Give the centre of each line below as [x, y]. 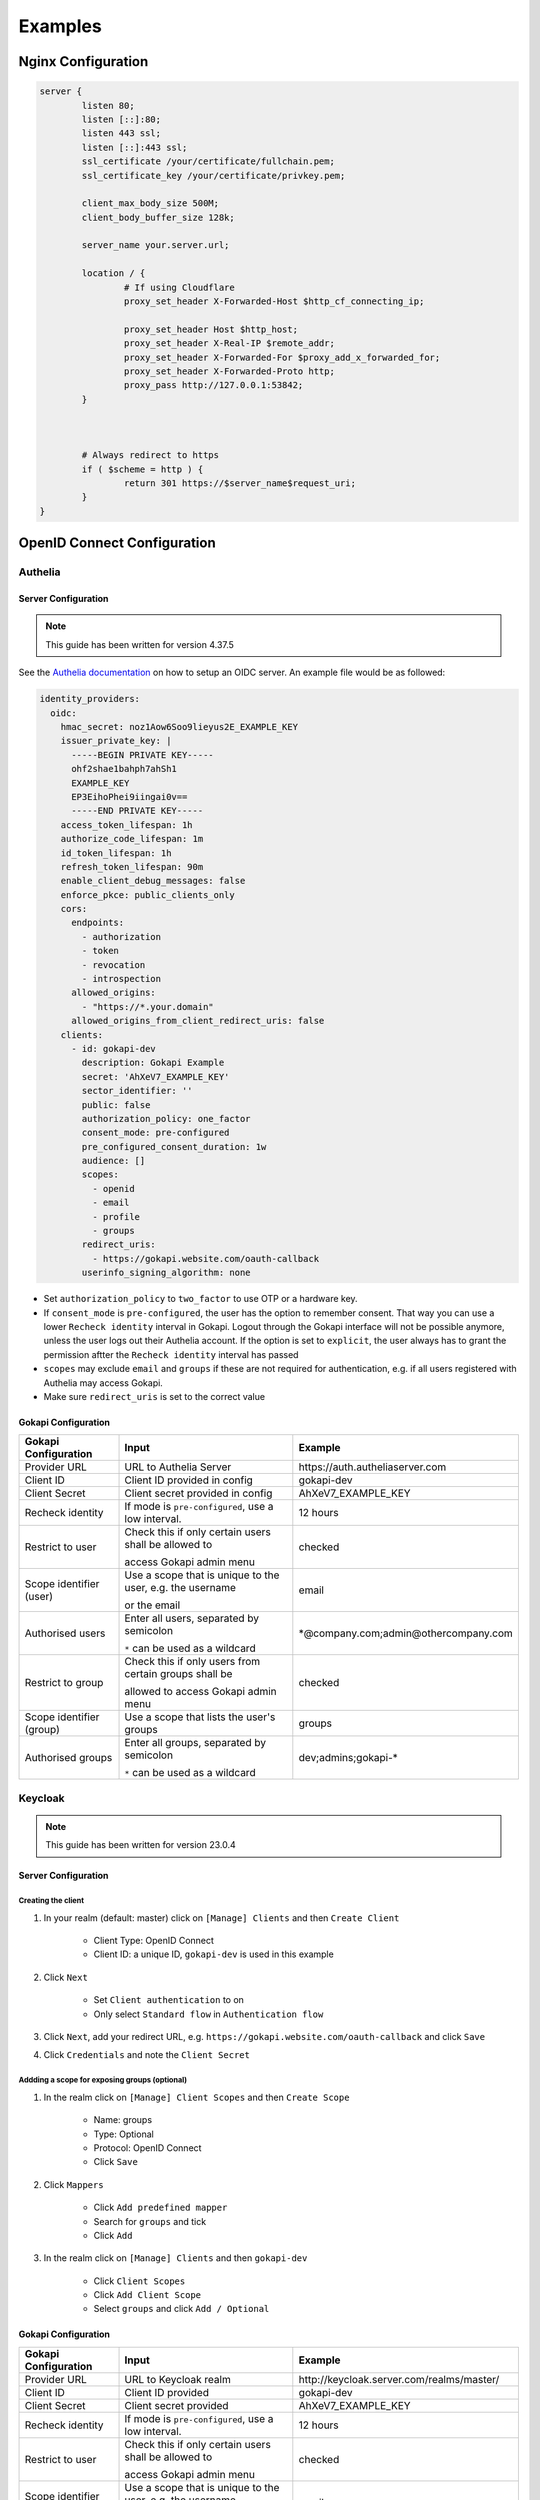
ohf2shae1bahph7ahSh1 [124, 769]
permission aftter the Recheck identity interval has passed [171, 1354]
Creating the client [51, 1901]
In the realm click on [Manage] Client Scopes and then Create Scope [196, 2097]
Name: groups [123, 2120]
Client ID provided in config [189, 1480]
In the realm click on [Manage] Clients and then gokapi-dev [175, 2258]
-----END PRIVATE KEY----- [137, 811]
